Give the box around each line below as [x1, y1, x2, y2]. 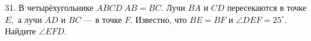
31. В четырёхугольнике [5, 1, 94, 13]
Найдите [5, 25, 36, 37]
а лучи [18, 13, 42, 25]
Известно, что [135, 13, 187, 25]
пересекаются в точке [227, 1, 307, 13]
